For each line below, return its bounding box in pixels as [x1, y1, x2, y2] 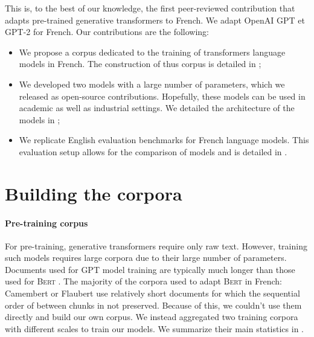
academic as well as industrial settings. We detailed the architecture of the [19, 101, 295, 114]
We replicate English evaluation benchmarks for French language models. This [19, 133, 309, 146]
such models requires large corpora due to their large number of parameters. [5, 251, 287, 264]
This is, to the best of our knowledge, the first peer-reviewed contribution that [5, 2, 295, 14]
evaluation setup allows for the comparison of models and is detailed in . [19, 145, 287, 158]
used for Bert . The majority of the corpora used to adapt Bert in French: [5, 275, 282, 287]
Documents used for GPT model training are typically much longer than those [5, 263, 295, 275]
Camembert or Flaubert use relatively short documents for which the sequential [5, 287, 300, 300]
